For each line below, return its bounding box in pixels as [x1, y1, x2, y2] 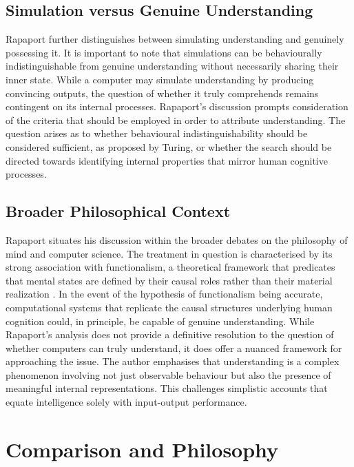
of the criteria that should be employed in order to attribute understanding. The [6, 112, 346, 127]
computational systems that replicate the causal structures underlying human [6, 300, 333, 314]
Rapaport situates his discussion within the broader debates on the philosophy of [6, 232, 348, 247]
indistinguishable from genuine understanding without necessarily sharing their [6, 59, 339, 73]
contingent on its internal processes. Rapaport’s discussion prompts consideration [6, 99, 348, 114]
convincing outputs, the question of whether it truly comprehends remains [6, 85, 319, 100]
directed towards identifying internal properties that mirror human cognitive [6, 153, 328, 167]
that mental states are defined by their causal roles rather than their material [6, 273, 333, 287]
